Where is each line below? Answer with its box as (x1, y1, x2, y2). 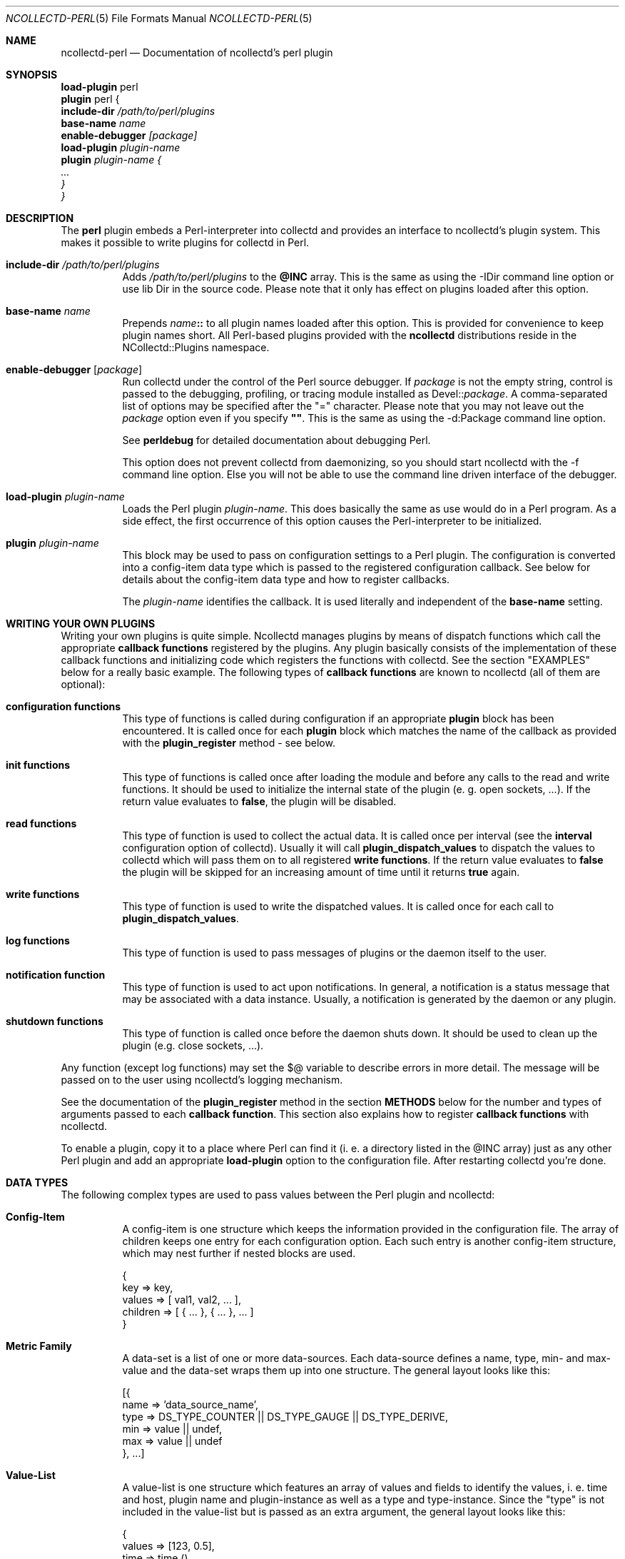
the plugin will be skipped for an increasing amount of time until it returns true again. (122, 866, 520, 878)
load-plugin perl (61, 81, 138, 93)
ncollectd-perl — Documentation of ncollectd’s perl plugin (61, 46, 333, 59)
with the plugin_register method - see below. (122, 737, 335, 749)
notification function (6, 969, 106, 981)
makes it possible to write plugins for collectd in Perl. (61, 236, 310, 248)
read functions (6, 817, 77, 829)
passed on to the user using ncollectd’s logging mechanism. (61, 1074, 343, 1086)
